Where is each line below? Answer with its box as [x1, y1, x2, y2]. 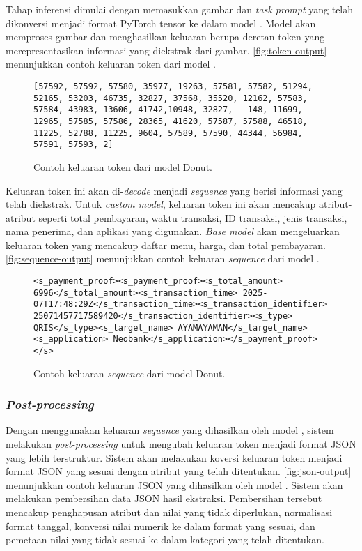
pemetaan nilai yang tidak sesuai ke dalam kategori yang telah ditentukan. [6, 532, 324, 547]
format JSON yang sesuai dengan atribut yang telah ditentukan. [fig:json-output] [6, 464, 352, 478]
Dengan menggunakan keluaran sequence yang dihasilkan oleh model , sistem [6, 423, 334, 437]
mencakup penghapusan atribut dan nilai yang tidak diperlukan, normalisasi [6, 505, 333, 520]
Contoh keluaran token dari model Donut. [33, 159, 212, 174]
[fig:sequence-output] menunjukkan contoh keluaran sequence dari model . [6, 251, 320, 266]
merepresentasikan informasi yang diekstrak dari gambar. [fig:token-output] [6, 43, 327, 57]
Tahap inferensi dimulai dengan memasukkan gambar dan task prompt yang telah [6, 2, 354, 16]
